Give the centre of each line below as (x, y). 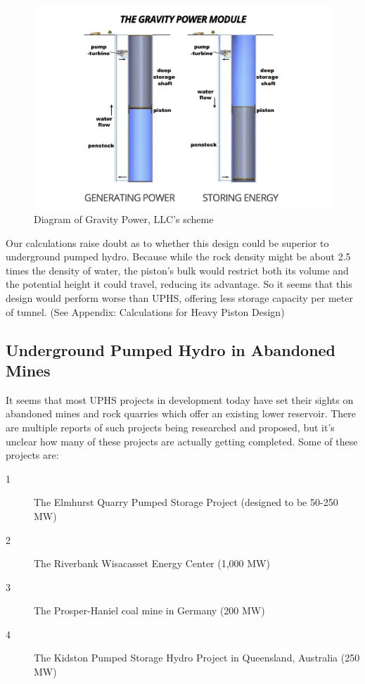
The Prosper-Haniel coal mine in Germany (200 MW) (149, 610)
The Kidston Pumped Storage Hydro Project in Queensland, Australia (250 (197, 658)
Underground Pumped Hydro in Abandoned (171, 349)
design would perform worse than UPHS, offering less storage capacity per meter (179, 297)
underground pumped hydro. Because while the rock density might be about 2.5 (178, 256)
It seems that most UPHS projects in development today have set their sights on (180, 399)
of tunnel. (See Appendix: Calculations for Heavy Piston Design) (145, 311)
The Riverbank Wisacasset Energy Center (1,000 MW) (152, 563)
